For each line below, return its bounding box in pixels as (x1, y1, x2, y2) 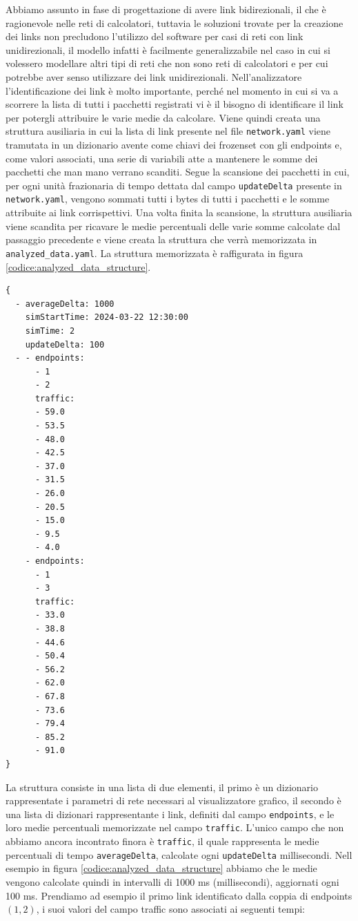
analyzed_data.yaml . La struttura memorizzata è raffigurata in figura (6, 245, 304, 260)
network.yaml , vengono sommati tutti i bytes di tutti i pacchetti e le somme (6, 191, 330, 206)
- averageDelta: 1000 (15, 298, 115, 309)
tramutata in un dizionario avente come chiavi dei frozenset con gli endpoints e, (6, 137, 342, 151)
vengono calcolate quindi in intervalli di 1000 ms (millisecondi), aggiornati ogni (6, 874, 339, 889)
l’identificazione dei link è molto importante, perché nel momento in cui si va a (6, 83, 339, 97)
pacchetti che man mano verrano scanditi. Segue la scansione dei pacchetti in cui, (6, 164, 350, 179)
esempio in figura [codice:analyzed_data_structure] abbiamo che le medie (6, 861, 317, 875)
